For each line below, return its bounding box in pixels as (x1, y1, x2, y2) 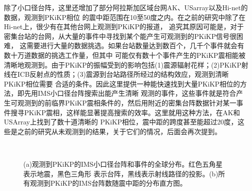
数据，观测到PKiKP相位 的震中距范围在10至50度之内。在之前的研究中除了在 (4, 12, 246, 22)
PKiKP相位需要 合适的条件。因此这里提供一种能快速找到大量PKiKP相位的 (4, 78, 240, 88)
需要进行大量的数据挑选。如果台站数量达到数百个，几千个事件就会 (26, 40, 237, 51)
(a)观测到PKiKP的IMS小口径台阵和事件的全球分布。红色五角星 (23, 158, 223, 169)
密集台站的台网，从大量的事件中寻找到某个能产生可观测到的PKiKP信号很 (4, 31, 236, 41)
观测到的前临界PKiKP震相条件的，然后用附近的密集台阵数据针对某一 (17, 97, 236, 107)
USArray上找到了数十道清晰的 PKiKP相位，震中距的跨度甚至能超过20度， (4, 117, 238, 127)
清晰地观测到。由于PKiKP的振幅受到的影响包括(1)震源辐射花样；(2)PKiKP (4, 59, 242, 69)
